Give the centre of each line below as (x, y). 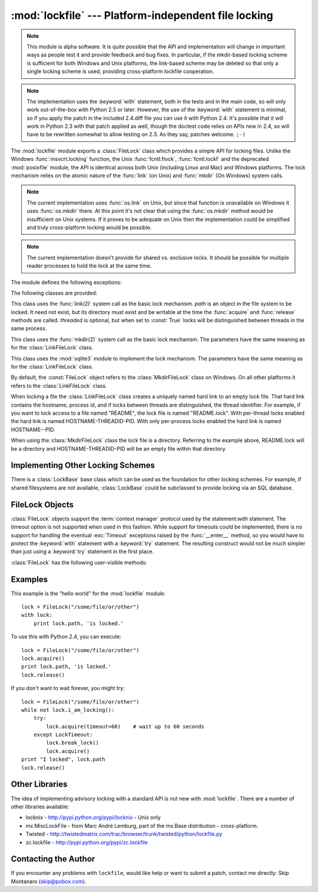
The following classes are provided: (54, 293)
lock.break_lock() (73, 743)
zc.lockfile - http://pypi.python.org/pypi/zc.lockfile (87, 842)
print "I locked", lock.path (63, 759)
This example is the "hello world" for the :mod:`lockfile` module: (88, 593)
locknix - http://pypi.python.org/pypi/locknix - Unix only (93, 817)
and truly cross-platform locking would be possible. (90, 227)
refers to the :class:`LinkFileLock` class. (59, 385)
